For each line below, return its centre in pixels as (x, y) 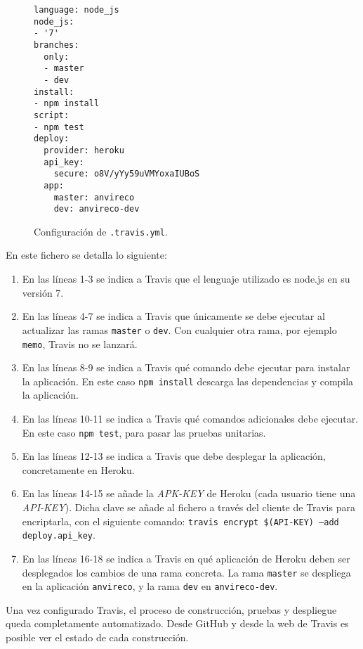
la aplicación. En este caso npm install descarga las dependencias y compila (188, 381)
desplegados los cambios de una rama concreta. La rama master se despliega (186, 572)
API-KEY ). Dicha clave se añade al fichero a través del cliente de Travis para (189, 507)
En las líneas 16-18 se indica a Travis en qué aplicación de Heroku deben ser (186, 558)
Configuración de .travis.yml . (101, 231)
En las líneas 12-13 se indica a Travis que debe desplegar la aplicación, (174, 456)
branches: (57, 45)
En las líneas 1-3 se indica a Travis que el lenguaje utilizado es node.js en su (186, 279)
